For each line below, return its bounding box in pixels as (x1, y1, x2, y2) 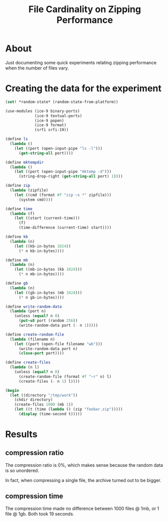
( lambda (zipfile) (10, 188, 49, 193)
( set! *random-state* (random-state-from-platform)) (5, 99, 119, 104)
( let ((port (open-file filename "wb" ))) (14, 341, 102, 346)
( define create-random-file (5, 332, 65, 337)
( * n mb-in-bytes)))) (18, 272, 65, 277)
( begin (5, 388, 19, 393)
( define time (5, 206, 33, 211)
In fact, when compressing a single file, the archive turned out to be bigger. (5, 477, 161, 483)
